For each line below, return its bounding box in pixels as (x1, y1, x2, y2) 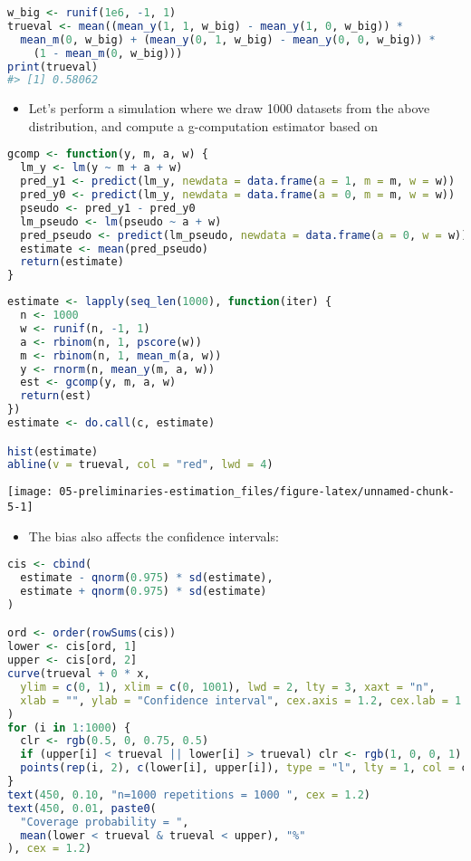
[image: (7, 485, 53, 499)
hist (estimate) (7, 445, 99, 458)
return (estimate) (20, 255, 124, 269)
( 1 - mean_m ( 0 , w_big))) (33, 46, 183, 60)
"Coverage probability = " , (20, 815, 189, 828)
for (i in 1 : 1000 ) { (7, 721, 131, 734)
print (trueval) (7, 60, 99, 73)
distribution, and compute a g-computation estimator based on (28, 116, 379, 135)
